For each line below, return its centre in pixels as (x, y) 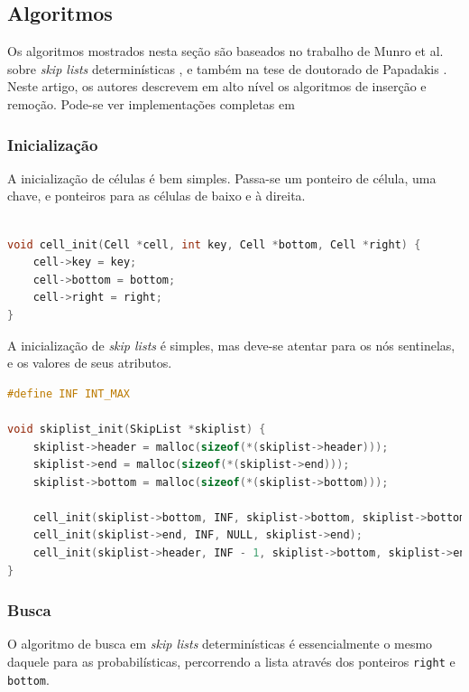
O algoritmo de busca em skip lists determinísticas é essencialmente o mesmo (220, 644)
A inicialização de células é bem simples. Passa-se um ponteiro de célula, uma (222, 178)
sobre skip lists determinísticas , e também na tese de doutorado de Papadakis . (227, 68)
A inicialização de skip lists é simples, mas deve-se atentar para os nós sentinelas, (231, 345)
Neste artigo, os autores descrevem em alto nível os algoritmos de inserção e (217, 86)
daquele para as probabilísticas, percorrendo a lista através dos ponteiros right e (231, 662)
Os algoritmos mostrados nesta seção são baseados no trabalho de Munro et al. (225, 51)
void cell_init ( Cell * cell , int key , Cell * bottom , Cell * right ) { (214, 244)
